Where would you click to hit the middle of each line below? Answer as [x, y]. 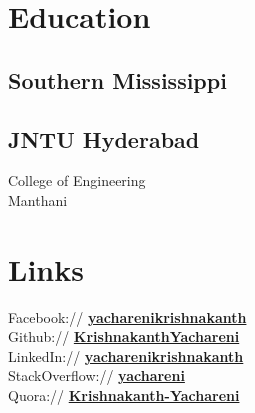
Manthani [38, 199]
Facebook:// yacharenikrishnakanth [127, 316]
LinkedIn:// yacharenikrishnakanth [126, 355]
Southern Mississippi [117, 79]
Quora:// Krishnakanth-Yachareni [124, 395]
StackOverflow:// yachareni [96, 375]
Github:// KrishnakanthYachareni [124, 336]
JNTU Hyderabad [104, 138]
